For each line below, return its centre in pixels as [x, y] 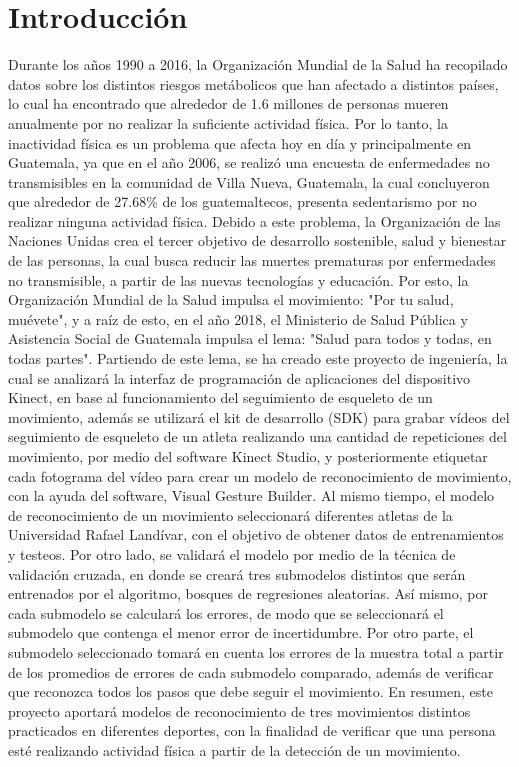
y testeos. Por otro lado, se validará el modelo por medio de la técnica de [232, 553]
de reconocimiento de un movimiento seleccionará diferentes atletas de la [230, 514]
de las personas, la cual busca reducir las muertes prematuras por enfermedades [252, 260]
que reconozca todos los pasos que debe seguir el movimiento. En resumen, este [250, 691]
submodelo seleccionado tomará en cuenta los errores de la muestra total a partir [256, 651]
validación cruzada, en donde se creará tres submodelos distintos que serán [237, 573]
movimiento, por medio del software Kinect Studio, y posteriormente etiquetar [248, 456]
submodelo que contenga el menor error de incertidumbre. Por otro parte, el [241, 632]
